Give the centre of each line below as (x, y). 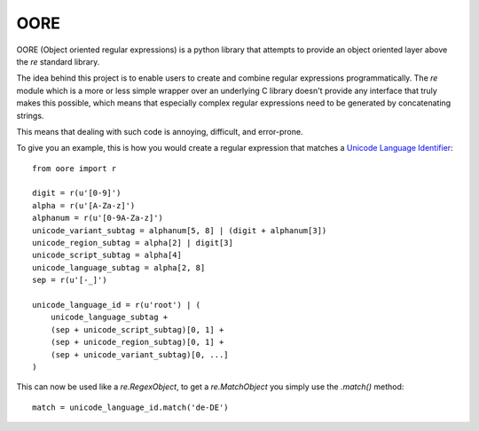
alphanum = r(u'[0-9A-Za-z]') (98, 218)
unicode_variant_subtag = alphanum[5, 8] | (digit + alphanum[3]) (180, 230)
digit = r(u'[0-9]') (77, 193)
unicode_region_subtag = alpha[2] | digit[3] (133, 243)
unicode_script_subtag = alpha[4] (107, 255)
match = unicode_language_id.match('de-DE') (131, 407)
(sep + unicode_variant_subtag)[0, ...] (140, 354)
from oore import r (75, 168)
